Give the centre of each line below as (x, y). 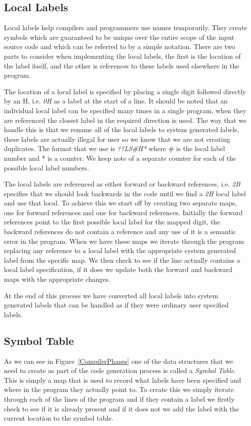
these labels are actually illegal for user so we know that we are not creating (117, 139)
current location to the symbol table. (59, 418)
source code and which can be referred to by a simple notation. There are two (120, 46)
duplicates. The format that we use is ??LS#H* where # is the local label (115, 148)
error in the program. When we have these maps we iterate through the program (124, 241)
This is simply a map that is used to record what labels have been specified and (123, 380)
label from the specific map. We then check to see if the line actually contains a (122, 260)
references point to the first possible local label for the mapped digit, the (112, 222)
